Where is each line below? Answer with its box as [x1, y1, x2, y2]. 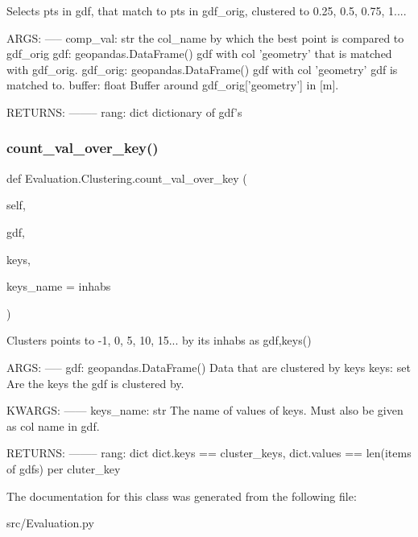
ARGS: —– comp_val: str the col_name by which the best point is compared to [6, 29, 404, 46]
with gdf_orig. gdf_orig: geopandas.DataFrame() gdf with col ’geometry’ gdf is [6, 60, 398, 77]
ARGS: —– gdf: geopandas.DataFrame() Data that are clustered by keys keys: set [6, 358, 411, 375]
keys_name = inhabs [6, 278, 111, 295]
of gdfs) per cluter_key [6, 460, 121, 477]
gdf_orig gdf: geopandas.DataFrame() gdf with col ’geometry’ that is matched [6, 45, 392, 62]
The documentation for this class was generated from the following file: [6, 487, 357, 504]
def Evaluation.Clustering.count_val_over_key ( [6, 169, 247, 186]
